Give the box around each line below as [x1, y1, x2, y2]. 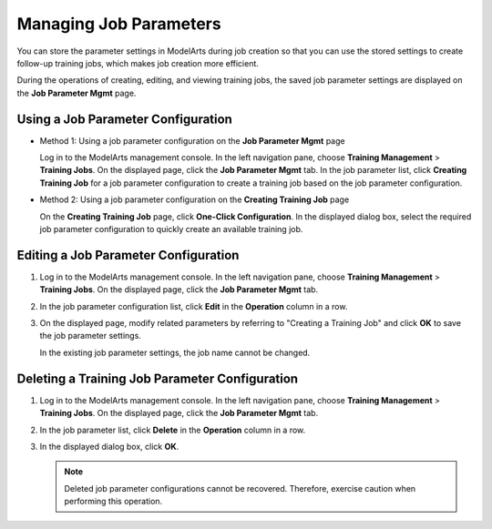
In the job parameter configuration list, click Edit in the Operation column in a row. [39, 300, 348, 311]
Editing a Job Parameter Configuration [16, 247, 240, 263]
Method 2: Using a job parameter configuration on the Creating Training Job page [39, 194, 350, 205]
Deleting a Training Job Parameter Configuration [16, 371, 299, 386]
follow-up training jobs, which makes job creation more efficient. [16, 57, 260, 68]
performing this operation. [64, 496, 163, 507]
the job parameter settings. [39, 331, 141, 341]
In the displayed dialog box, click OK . [39, 441, 179, 452]
